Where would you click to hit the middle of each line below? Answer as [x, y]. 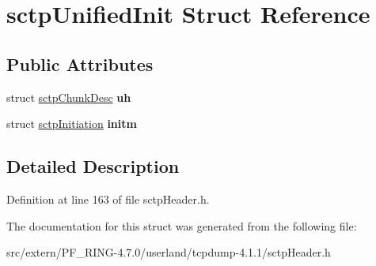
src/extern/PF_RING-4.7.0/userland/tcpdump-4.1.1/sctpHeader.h [169, 252]
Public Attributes [80, 64]
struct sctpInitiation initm [72, 124]
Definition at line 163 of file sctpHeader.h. [108, 199]
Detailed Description [93, 166]
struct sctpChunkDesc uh [69, 97]
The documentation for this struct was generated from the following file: [182, 225]
